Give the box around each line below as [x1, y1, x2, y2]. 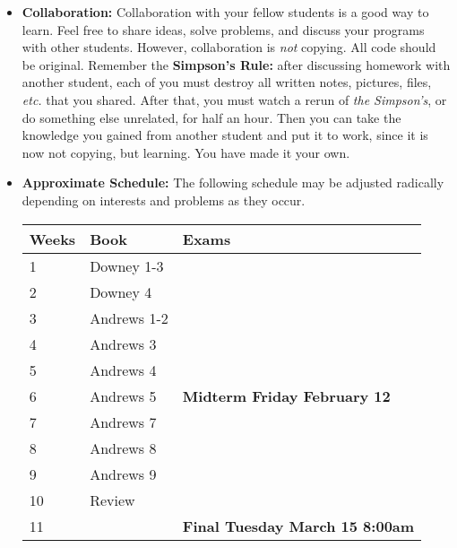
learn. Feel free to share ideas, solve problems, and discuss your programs [22, 20, 425, 39]
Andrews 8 [90, 437, 157, 458]
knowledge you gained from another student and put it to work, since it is [22, 126, 428, 144]
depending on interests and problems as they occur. [22, 190, 306, 209]
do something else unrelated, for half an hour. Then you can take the [22, 108, 401, 126]
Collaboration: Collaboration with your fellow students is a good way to [22, 3, 429, 21]
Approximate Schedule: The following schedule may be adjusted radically [22, 173, 444, 192]
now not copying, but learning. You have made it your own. [22, 143, 350, 161]
